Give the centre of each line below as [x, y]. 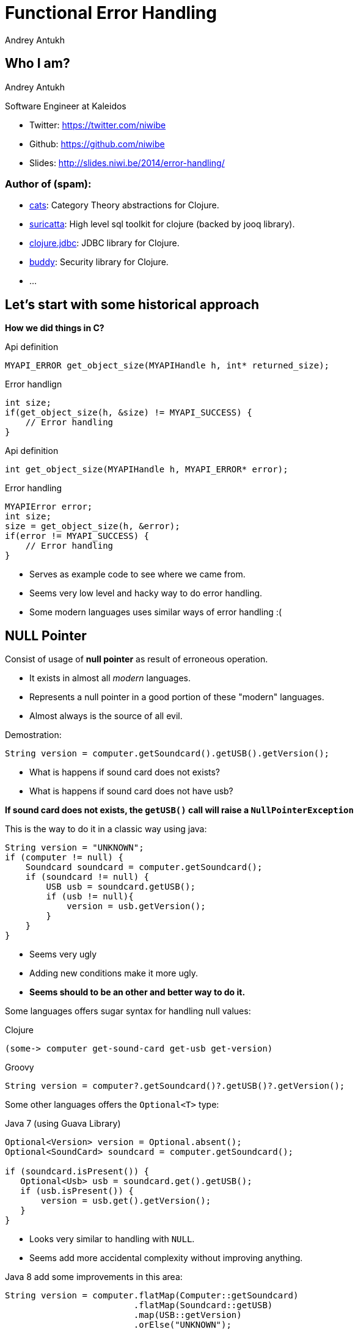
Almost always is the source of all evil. [106, 716]
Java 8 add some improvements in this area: [94, 1277]
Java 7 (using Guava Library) [63, 1124]
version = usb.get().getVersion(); [126, 1201]
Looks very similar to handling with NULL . [112, 1239]
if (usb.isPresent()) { [77, 1191]
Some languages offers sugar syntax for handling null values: [128, 1011]
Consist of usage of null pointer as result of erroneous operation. [137, 659]
